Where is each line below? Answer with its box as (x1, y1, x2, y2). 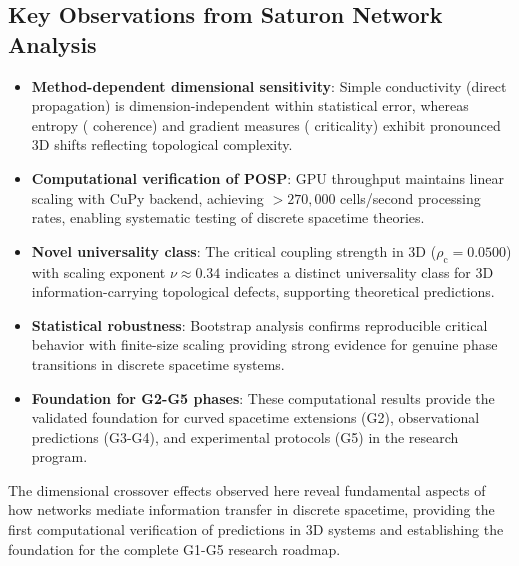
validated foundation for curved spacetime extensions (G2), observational (31, 407, 480, 428)
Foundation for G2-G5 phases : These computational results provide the (31, 387, 495, 408)
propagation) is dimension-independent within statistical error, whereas (31, 95, 469, 116)
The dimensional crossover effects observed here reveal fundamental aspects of (8, 479, 486, 500)
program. (31, 446, 88, 467)
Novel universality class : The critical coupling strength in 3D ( (31, 240, 437, 261)
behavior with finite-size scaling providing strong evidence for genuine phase (31, 334, 498, 355)
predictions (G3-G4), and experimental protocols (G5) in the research (31, 426, 459, 447)
